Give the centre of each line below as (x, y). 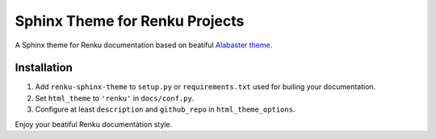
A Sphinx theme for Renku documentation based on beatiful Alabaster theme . (144, 45)
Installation (44, 68)
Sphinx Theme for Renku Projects (130, 21)
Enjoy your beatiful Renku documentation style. (94, 124)
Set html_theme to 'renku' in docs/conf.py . (115, 98)
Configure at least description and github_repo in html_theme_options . (165, 109)
